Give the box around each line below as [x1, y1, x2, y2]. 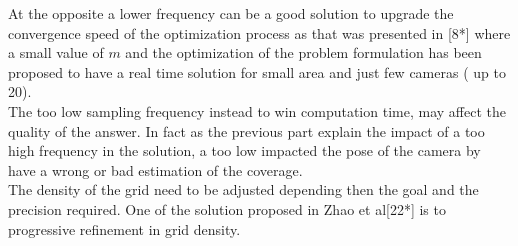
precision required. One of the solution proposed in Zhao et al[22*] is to [8, 198, 446, 219]
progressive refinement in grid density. [8, 218, 241, 239]
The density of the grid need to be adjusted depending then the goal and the [8, 179, 479, 200]
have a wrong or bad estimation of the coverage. [8, 159, 303, 180]
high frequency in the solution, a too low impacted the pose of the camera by [8, 140, 481, 161]
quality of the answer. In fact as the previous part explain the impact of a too [8, 120, 485, 141]
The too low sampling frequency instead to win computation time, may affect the [8, 100, 506, 121]
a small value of [8, 42, 104, 63]
